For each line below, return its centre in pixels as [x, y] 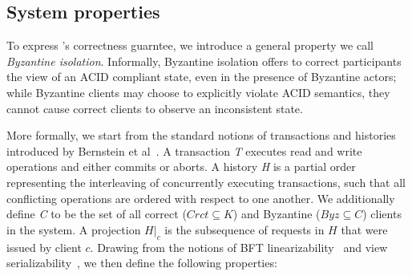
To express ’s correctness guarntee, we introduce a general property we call [190, 45]
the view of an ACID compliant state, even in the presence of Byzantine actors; [202, 77]
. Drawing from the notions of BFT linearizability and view [239, 247]
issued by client [44, 247]
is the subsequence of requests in [244, 229]
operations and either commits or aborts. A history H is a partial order [181, 166]
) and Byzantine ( [277, 214]
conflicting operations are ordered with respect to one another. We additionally [201, 198]
